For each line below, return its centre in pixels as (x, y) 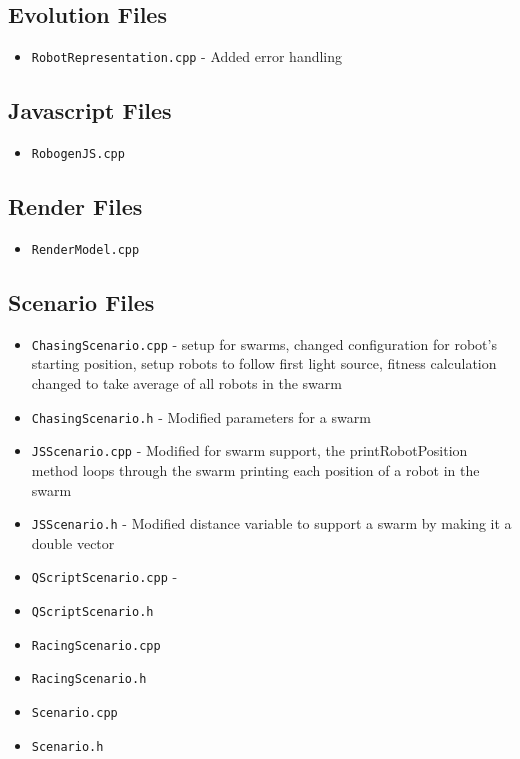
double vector (73, 542)
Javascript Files (90, 110)
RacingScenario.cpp (96, 645)
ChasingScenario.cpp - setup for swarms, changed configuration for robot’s (264, 343)
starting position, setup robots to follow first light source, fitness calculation (264, 363)
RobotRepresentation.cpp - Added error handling (187, 56)
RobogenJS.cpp (78, 154)
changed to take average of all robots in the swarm (186, 383)
